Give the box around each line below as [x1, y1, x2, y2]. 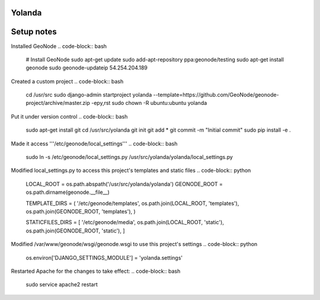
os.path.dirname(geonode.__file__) [25, 189, 110, 196]
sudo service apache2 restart [25, 281, 98, 288]
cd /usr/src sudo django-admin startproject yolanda [25, 91, 152, 98]
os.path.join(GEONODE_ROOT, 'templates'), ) [25, 208, 136, 215]
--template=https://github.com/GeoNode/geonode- [153, 91, 279, 98]
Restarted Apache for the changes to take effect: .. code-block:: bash [11, 267, 181, 275]
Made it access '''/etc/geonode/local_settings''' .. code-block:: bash [11, 140, 178, 147]
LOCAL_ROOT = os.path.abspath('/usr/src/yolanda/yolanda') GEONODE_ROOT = [25, 180, 223, 187]
